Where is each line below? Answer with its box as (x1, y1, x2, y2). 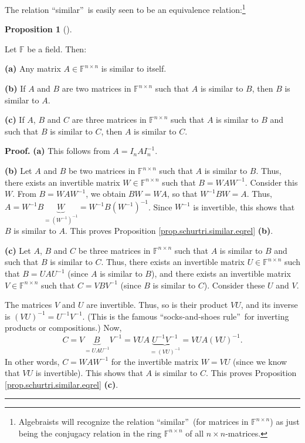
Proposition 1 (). (5, 23, 72, 35)
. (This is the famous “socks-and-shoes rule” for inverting (82, 310, 289, 322)
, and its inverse (240, 298, 298, 311)
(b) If (5, 82, 26, 95)
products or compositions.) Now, (5, 321, 122, 334)
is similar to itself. (101, 62, 167, 75)
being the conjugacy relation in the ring (18, 427, 161, 439)
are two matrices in (62, 82, 131, 95)
